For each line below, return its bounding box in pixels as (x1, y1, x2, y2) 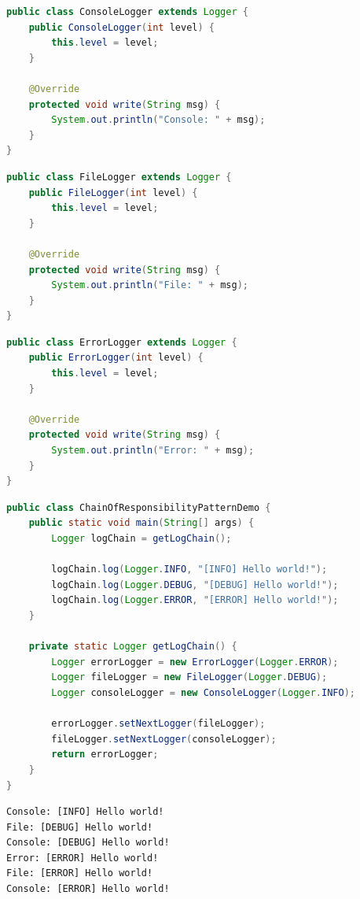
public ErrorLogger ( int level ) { (28, 352, 204, 364)
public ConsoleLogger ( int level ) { (28, 21, 215, 33)
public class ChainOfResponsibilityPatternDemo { (6, 501, 271, 513)
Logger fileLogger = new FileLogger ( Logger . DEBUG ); (51, 671, 328, 683)
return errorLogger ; (51, 749, 159, 760)
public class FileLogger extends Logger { (6, 171, 232, 183)
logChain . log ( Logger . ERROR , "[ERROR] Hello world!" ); (51, 594, 339, 606)
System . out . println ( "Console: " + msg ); (51, 114, 266, 126)
